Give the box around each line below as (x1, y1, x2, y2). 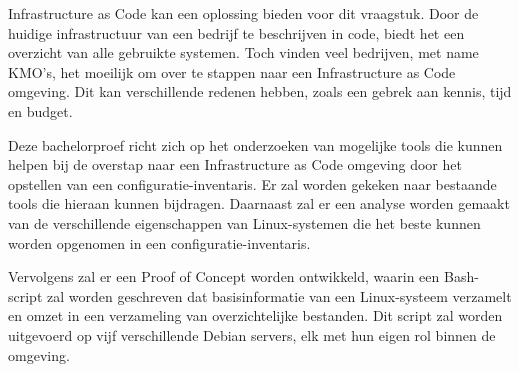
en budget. (8, 100, 73, 121)
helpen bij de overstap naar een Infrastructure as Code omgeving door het (8, 154, 462, 175)
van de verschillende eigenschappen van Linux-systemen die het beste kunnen (8, 212, 481, 233)
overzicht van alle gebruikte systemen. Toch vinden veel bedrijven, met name (8, 42, 479, 63)
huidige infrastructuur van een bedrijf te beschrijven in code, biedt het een (8, 22, 465, 43)
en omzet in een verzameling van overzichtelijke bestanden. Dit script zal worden (8, 305, 503, 326)
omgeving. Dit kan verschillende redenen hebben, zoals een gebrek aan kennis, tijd (8, 81, 512, 102)
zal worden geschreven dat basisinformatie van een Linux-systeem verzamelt (47, 285, 512, 306)
